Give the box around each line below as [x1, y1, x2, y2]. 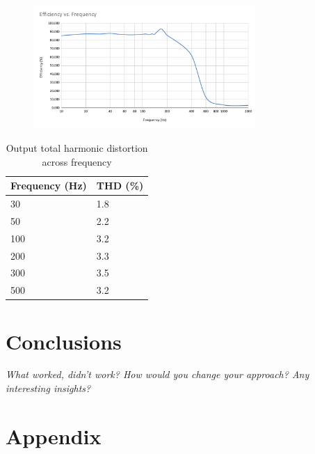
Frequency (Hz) [10, 178, 87, 193]
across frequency [42, 154, 112, 169]
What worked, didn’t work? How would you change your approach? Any [6, 367, 309, 382]
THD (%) [96, 178, 144, 193]
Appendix [6, 421, 102, 450]
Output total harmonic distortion [6, 140, 148, 155]
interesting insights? [6, 381, 91, 396]
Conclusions [6, 327, 122, 355]
